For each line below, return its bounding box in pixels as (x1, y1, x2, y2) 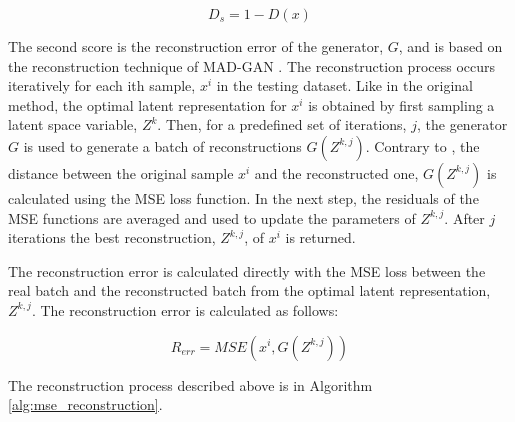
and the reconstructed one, (254, 162, 419, 183)
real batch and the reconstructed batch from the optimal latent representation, (8, 280, 491, 301)
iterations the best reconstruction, (8, 227, 216, 248)
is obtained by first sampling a (308, 94, 495, 115)
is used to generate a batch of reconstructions (23, 135, 302, 156)
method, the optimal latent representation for (8, 94, 287, 115)
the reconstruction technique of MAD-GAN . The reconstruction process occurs (8, 55, 496, 76)
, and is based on (398, 36, 503, 56)
